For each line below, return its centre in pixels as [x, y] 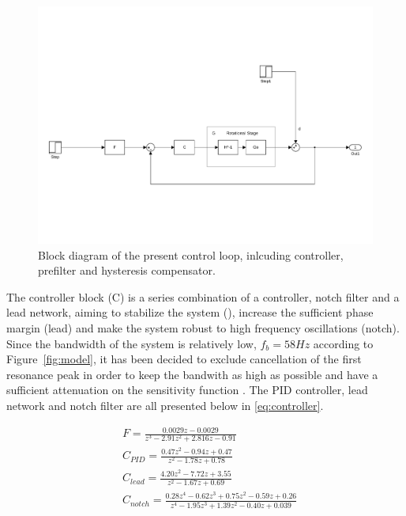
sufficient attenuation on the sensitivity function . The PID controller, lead [187, 390]
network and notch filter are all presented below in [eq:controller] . [165, 405]
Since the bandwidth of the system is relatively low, [132, 343]
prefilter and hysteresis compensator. [127, 270]
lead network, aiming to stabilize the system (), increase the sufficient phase [190, 312]
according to [343, 343]
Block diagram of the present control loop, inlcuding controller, [191, 254]
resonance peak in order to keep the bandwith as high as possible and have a [192, 374]
